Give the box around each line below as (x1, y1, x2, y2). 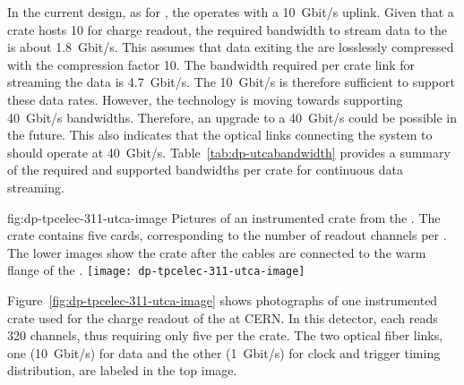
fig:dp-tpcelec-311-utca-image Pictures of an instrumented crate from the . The (7, 208, 441, 227)
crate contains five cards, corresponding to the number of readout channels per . (7, 226, 447, 244)
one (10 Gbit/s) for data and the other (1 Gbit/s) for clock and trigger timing (7, 343, 441, 362)
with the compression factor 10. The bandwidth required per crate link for (7, 55, 416, 73)
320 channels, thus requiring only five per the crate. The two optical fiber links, (7, 326, 443, 345)
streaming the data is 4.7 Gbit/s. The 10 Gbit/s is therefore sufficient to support (7, 73, 455, 91)
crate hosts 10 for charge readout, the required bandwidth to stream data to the (7, 20, 447, 38)
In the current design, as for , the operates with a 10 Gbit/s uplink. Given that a (7, 3, 454, 21)
